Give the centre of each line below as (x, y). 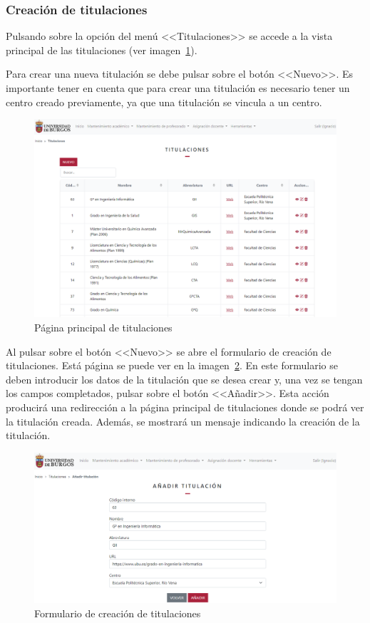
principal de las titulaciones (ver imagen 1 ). (102, 50)
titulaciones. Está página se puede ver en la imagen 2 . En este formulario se (172, 365)
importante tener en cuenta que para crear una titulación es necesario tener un (178, 88)
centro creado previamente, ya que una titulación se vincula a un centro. (164, 102)
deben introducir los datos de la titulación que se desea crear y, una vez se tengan (184, 379)
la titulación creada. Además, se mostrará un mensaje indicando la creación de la (183, 421)
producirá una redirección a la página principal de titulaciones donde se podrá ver (185, 407)
